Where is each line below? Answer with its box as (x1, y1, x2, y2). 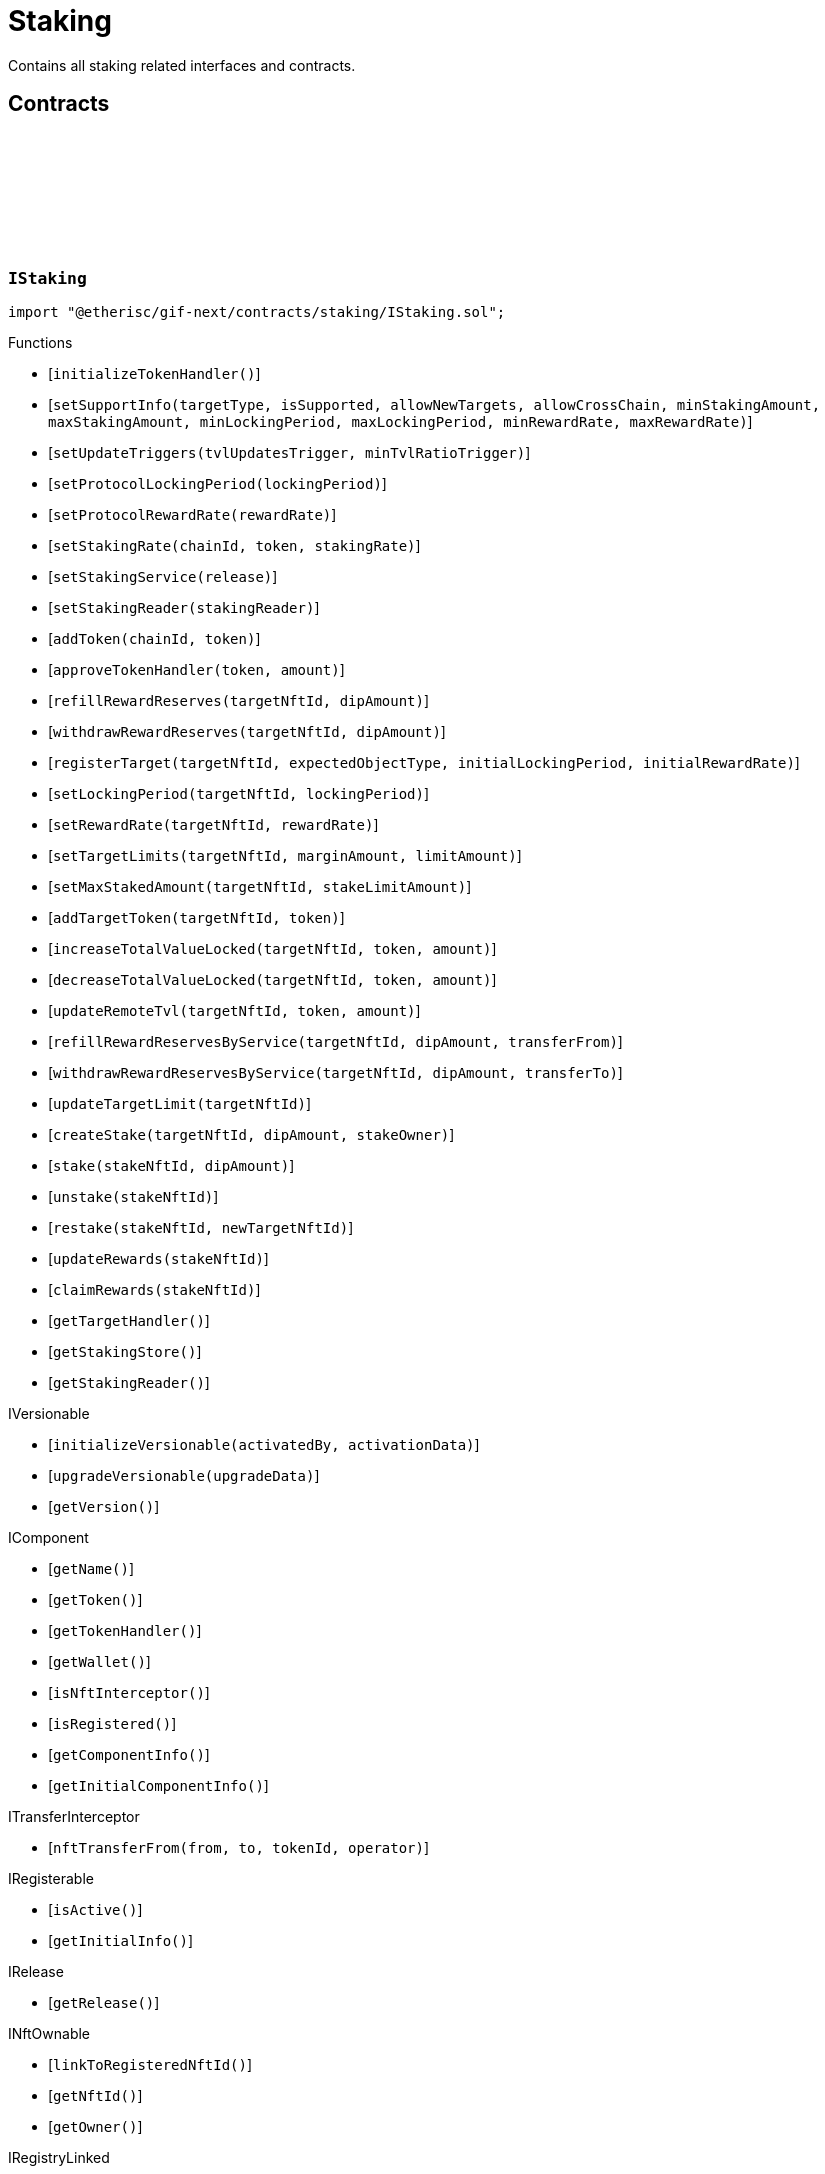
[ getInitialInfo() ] (48, 1931, 194, 1949)
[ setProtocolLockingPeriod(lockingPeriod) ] (48, 474, 387, 492)
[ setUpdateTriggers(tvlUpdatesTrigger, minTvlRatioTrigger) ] (48, 443, 531, 461)
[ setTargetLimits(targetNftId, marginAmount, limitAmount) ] (48, 846, 522, 864)
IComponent (8, 1528, 89, 1546)
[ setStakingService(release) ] (48, 567, 278, 585)
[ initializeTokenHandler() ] (48, 364, 261, 382)
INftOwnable (8, 2024, 91, 2042)
